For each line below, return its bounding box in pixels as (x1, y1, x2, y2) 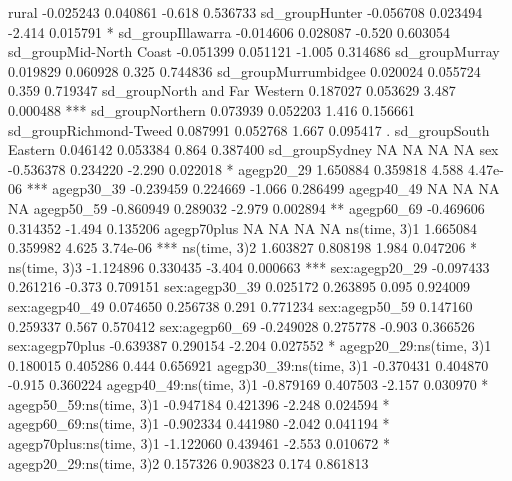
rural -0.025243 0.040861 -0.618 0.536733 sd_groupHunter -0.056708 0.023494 (8, 2, 483, 22)
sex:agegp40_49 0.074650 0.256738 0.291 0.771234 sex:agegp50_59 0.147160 (8, 295, 473, 316)
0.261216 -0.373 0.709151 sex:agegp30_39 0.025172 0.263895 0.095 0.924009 (8, 276, 471, 297)
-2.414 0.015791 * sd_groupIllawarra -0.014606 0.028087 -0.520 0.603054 (8, 21, 450, 42)
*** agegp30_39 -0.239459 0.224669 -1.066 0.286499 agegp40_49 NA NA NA (26, 178, 500, 199)
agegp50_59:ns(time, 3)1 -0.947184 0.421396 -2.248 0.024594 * (8, 393, 390, 414)
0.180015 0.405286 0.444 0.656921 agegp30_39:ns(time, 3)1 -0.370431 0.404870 (8, 354, 489, 375)
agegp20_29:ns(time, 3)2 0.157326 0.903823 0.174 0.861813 (8, 452, 369, 473)
